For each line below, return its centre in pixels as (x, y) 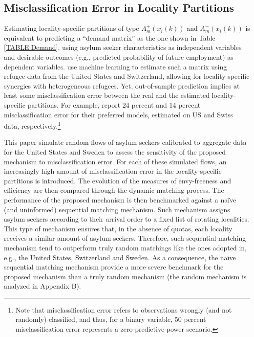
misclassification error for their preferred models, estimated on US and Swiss (119, 114)
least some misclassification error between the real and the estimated (107, 95)
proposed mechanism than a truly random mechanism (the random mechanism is (125, 276)
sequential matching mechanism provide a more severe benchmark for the (114, 267)
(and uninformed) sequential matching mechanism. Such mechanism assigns (117, 209)
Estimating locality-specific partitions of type (72, 28)
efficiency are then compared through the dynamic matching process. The (114, 190)
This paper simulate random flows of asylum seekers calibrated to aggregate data (125, 142)
